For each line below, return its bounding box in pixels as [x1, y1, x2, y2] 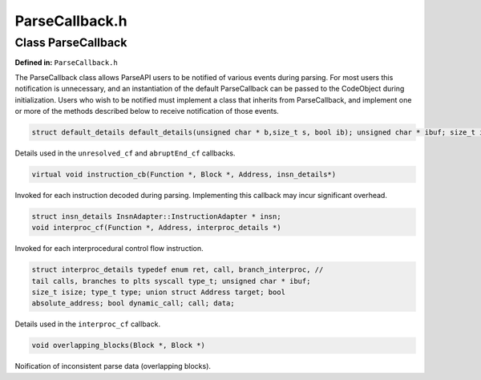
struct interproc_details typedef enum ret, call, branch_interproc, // [31, 265, 324, 274]
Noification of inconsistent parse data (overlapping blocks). [14, 362, 212, 371]
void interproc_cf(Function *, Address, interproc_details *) [31, 223, 281, 232]
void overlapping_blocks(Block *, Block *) [31, 341, 206, 350]
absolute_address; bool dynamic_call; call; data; [31, 299, 236, 308]
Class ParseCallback [14, 35, 127, 50]
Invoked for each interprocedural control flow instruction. [14, 244, 204, 253]
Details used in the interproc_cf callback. [14, 319, 160, 329]
